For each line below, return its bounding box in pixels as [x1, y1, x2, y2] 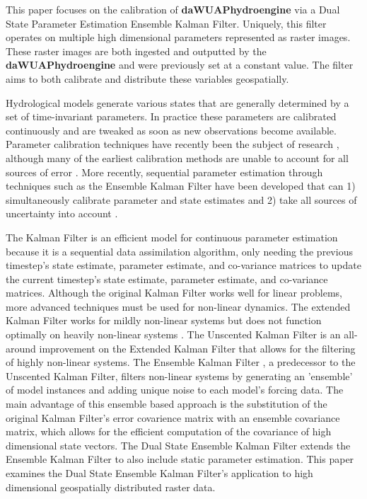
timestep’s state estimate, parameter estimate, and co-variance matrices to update [6, 258, 361, 273]
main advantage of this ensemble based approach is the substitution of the [6, 396, 327, 411]
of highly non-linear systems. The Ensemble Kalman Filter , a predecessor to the [6, 355, 356, 369]
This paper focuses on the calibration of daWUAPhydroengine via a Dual [6, 2, 340, 16]
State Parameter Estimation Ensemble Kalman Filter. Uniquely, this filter [6, 16, 327, 30]
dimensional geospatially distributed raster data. [6, 479, 216, 494]
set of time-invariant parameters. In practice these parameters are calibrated [6, 109, 337, 124]
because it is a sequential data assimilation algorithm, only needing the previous [6, 243, 353, 258]
